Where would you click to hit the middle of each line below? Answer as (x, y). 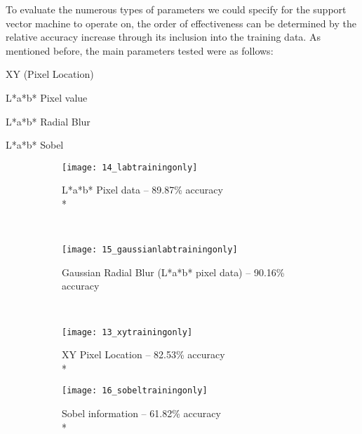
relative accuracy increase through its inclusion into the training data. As (163, 37)
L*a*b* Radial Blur (48, 121)
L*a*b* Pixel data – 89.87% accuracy (142, 190)
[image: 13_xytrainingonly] (127, 332)
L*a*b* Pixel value (47, 97)
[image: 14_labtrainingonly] (130, 167)
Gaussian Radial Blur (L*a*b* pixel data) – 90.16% (173, 272)
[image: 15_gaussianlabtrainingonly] (150, 250)
